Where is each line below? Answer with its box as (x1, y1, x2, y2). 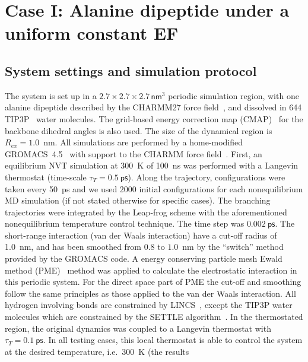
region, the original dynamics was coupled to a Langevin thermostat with (5, 322, 271, 334)
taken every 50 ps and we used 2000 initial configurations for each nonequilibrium (5, 182, 303, 195)
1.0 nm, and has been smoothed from (5, 240, 142, 253)
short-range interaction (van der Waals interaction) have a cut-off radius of (5, 228, 277, 241)
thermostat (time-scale (5, 170, 87, 183)
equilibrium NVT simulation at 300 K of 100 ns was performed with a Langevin (5, 159, 299, 172)
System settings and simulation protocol (5, 61, 257, 80)
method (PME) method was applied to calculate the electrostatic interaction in (5, 263, 297, 276)
